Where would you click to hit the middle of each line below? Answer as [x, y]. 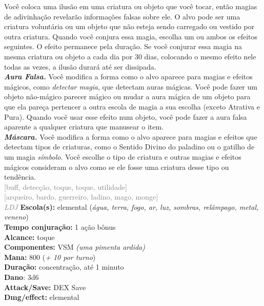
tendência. [20, 177]
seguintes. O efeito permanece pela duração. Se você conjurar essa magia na [123, 46]
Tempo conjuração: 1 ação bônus [60, 227]
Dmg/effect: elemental [42, 297]
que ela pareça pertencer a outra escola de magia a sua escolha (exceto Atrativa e [132, 106]
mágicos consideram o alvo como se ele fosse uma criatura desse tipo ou [117, 167]
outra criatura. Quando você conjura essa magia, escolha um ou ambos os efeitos [131, 36]
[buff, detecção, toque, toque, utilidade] [66, 187]
